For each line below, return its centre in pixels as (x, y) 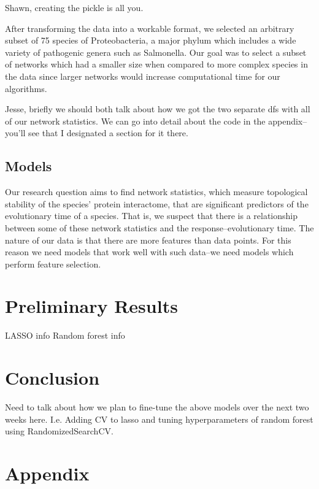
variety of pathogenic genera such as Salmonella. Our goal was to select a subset (156, 52)
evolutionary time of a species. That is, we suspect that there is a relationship (152, 216)
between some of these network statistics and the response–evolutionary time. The (159, 227)
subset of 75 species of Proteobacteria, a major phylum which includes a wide (151, 40)
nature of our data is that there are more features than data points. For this (148, 240)
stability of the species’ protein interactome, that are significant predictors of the (157, 203)
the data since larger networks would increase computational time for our (143, 76)
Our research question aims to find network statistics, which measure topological (156, 192)
